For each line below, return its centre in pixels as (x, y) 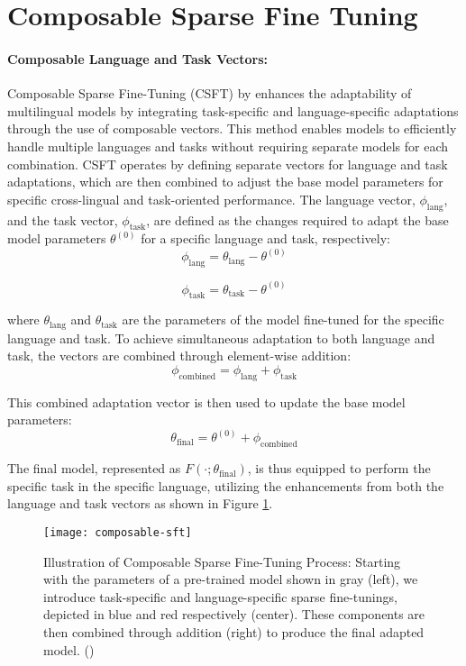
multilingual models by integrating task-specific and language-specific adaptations (233, 110)
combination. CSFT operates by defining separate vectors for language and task (228, 164)
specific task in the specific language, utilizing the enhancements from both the (226, 485)
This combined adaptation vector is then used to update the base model (206, 401)
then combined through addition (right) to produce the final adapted (234, 632)
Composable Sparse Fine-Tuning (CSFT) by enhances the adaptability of (210, 93)
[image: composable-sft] (118, 533)
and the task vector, (63, 219)
